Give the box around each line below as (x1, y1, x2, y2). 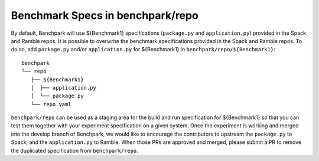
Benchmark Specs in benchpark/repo (11, 9, 199, 22)
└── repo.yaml (30, 101, 71, 107)
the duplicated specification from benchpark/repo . (11, 147, 138, 154)
